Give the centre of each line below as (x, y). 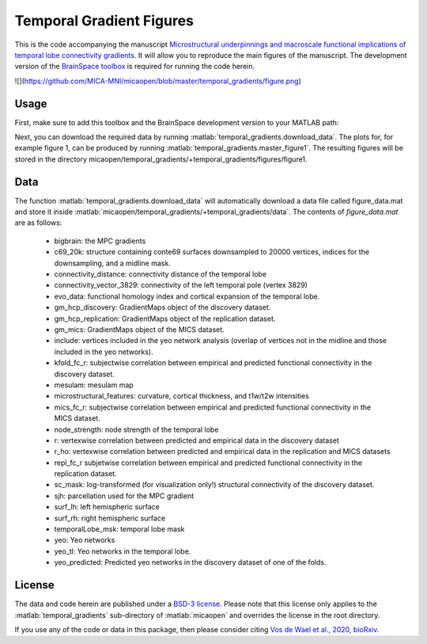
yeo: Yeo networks (85, 540)
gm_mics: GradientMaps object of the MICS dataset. (139, 330)
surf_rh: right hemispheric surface (110, 518)
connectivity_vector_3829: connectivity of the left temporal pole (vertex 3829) (181, 285)
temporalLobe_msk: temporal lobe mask (119, 529)
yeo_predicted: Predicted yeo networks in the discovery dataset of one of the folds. (190, 562)
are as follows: (38, 223)
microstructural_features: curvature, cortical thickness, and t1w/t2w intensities (182, 396)
